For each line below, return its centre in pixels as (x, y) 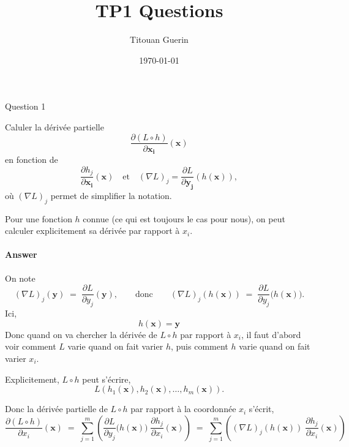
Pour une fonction (39, 218)
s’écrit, (261, 409)
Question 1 (25, 106)
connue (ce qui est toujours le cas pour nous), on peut (184, 218)
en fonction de (32, 160)
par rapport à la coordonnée (183, 409)
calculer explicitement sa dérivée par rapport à (92, 231)
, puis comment (199, 346)
